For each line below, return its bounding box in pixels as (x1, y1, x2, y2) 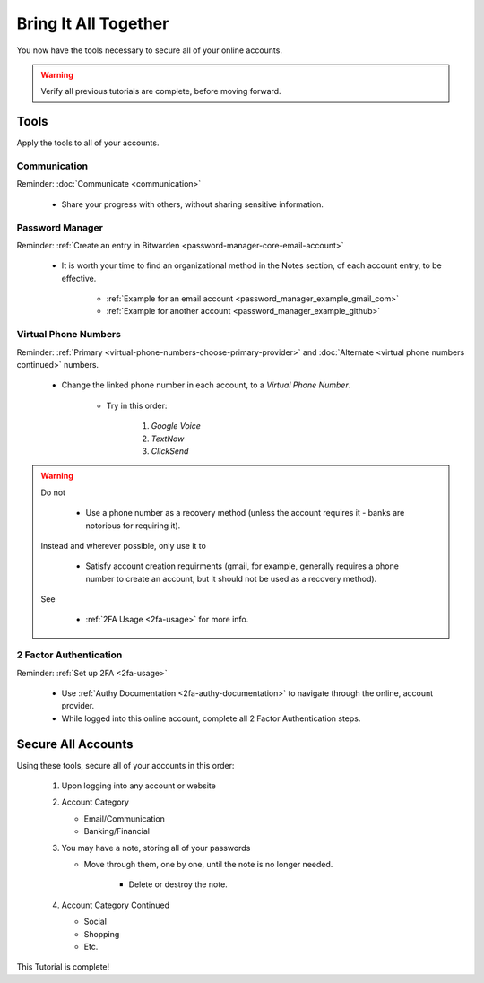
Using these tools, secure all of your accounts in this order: (16, 760, 235, 770)
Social (83, 916, 108, 927)
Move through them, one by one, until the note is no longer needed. (83, 859, 333, 870)
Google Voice (151, 421, 202, 431)
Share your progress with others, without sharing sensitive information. (61, 198, 324, 210)
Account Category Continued (61, 900, 170, 910)
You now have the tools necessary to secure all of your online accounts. (16, 45, 282, 56)
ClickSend (151, 445, 189, 457)
